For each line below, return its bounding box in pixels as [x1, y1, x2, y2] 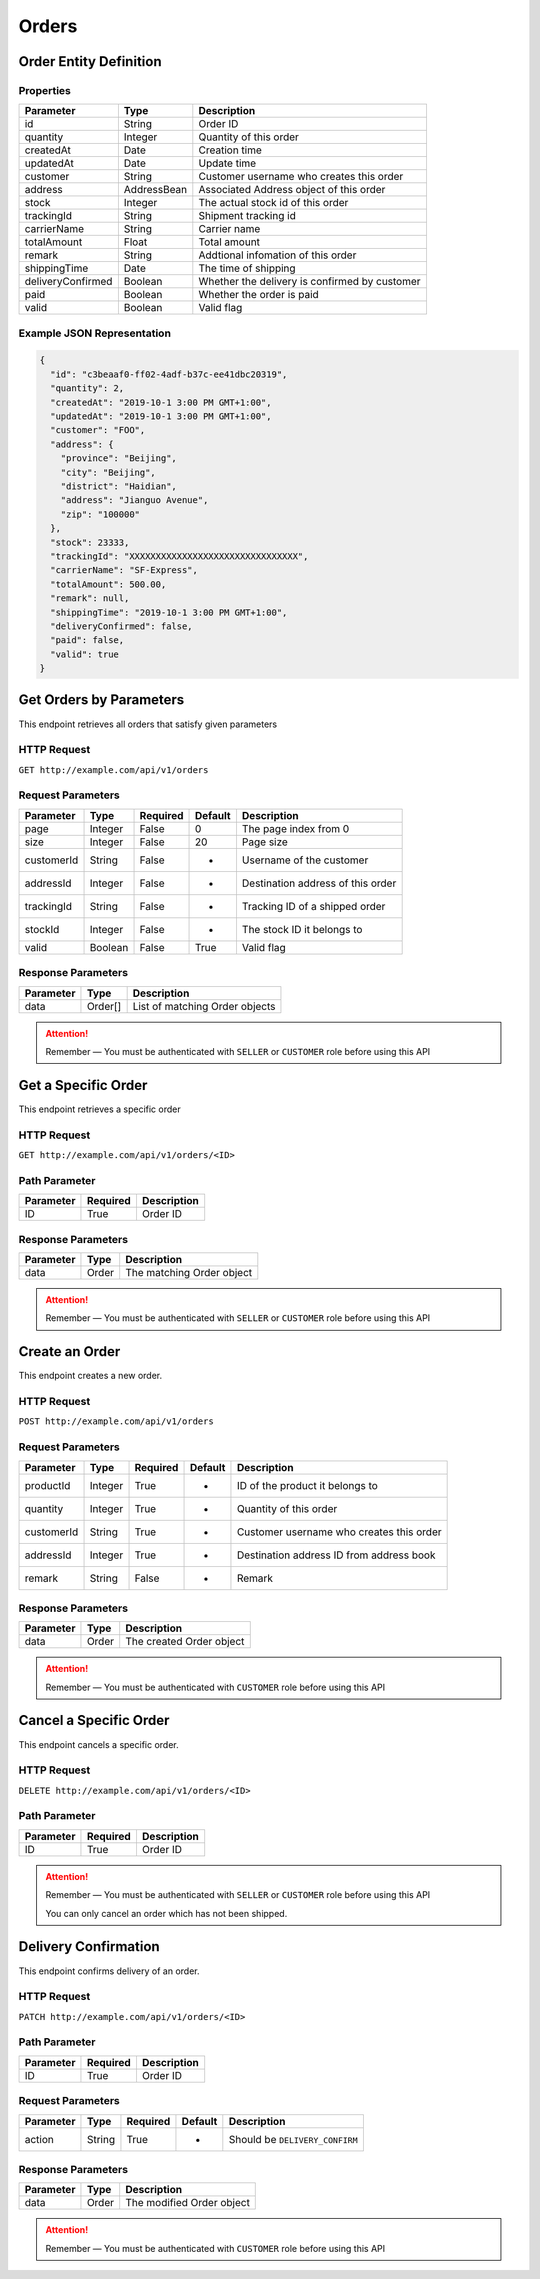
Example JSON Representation [18, 326, 172, 340]
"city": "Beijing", [60, 466, 157, 478]
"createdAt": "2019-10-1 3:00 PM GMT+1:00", [50, 396, 272, 408]
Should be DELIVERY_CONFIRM [228, 2132, 358, 2146]
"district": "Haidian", [60, 480, 177, 492]
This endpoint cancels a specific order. [18, 1738, 179, 1750]
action [24, 2132, 55, 2146]
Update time [198, 156, 257, 170]
